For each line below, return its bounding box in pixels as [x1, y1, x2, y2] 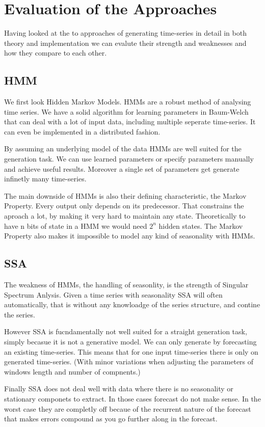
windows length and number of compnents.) [4, 366, 141, 377]
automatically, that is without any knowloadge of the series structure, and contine [4, 299, 260, 310]
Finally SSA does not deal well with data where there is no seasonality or [4, 383, 233, 394]
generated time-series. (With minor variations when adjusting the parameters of [4, 356, 254, 367]
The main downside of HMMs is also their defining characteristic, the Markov [4, 190, 247, 201]
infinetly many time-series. [4, 173, 87, 184]
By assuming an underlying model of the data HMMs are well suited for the [4, 143, 242, 154]
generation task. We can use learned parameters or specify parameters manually [4, 153, 254, 164]
